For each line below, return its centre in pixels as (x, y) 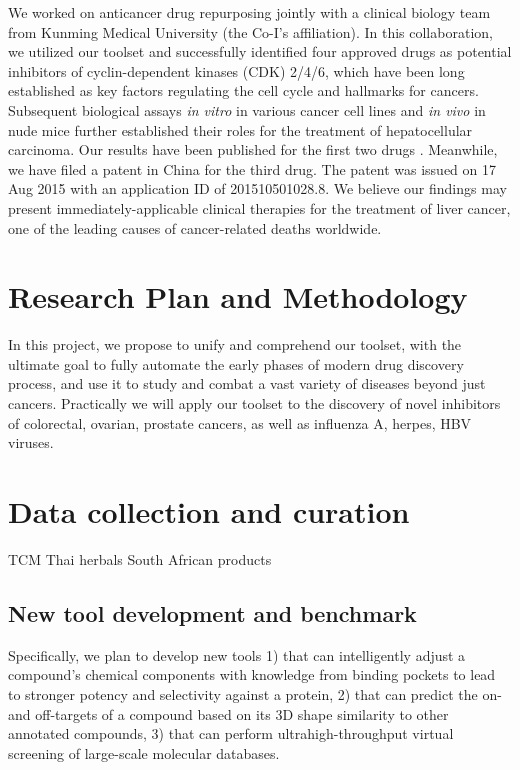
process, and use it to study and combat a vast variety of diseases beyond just (247, 383)
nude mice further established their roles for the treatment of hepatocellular (240, 129)
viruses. (31, 442)
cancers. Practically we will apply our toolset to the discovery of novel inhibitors (254, 403)
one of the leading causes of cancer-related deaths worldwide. (195, 227)
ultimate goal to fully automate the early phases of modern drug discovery (236, 363)
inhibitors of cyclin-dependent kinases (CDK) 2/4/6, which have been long (236, 70)
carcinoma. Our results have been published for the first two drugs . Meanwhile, (253, 149)
